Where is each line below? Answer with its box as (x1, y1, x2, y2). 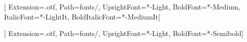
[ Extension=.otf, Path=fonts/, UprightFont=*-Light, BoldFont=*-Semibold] (4, 28, 243, 38)
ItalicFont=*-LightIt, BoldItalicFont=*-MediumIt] (4, 11, 160, 21)
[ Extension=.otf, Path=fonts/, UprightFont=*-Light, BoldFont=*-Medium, (4, 1, 240, 11)
